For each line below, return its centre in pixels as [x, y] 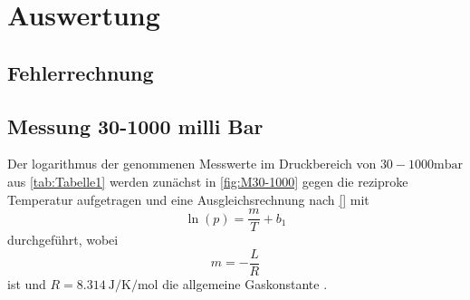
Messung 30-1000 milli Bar [135, 126]
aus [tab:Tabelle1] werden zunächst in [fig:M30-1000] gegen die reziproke [208, 181]
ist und [27, 283]
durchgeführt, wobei [63, 240]
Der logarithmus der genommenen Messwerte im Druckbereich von [192, 164]
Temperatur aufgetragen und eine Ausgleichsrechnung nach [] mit [188, 199]
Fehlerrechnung [81, 72]
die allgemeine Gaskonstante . [245, 283]
